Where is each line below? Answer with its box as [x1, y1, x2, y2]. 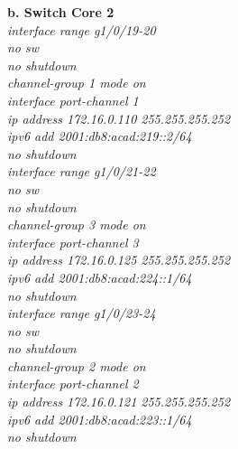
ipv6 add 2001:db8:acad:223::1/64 [7, 409, 192, 428]
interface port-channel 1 [7, 90, 139, 109]
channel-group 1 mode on [7, 73, 146, 92]
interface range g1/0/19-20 [7, 20, 156, 39]
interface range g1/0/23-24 [7, 304, 156, 323]
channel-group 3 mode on [7, 215, 146, 234]
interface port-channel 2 [7, 374, 139, 393]
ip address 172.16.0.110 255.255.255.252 [7, 108, 231, 127]
